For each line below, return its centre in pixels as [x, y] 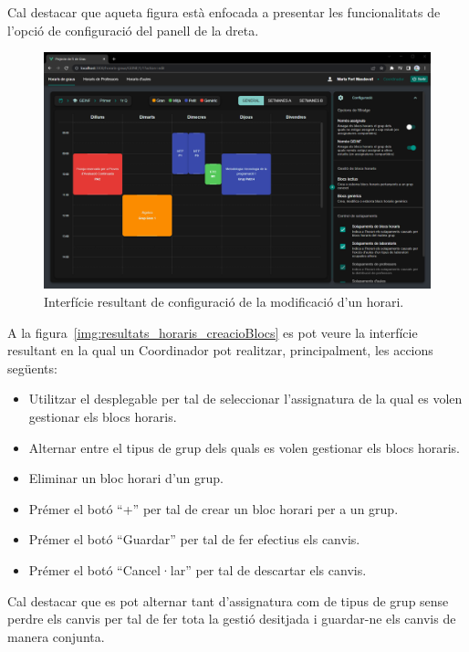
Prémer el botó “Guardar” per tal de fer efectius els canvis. [194, 539]
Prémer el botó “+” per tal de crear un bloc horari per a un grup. [214, 508]
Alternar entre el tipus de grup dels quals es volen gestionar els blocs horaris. [245, 447]
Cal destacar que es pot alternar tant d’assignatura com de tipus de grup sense [228, 600]
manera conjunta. [56, 636]
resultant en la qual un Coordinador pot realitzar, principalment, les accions [220, 350]
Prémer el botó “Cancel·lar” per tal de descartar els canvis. [198, 569]
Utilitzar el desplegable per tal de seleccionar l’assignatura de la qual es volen [245, 399]
